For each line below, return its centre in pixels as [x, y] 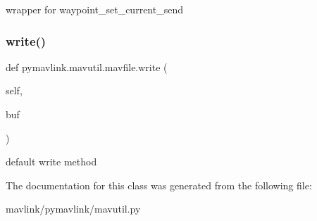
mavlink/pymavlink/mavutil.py [73, 209]
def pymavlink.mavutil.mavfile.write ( [87, 67]
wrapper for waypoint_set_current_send [94, 9]
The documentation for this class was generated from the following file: [159, 185]
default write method [51, 162]
